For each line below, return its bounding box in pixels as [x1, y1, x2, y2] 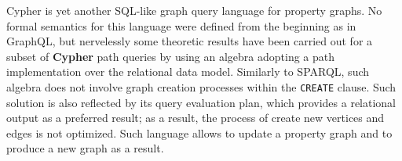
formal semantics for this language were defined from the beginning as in [6, 17, 356, 34]
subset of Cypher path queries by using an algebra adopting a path [6, 48, 335, 64]
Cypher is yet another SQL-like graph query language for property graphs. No [6, 2, 382, 18]
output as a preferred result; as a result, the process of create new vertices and [6, 109, 385, 126]
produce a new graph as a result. [6, 140, 164, 156]
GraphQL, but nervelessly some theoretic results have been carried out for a [6, 33, 373, 49]
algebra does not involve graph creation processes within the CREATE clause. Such [6, 78, 397, 95]
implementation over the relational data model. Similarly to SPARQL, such [6, 63, 370, 80]
